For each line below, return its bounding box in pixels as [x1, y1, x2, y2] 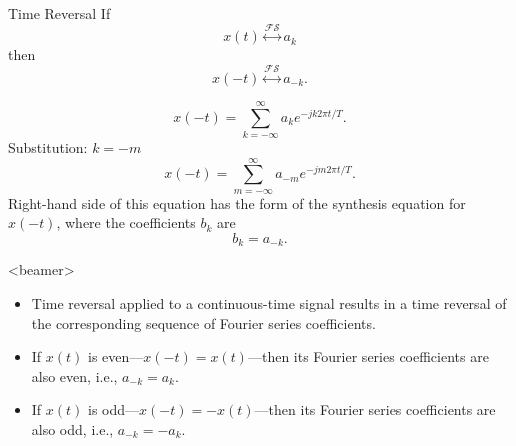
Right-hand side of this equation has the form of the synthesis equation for [8, 192, 466, 213]
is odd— [88, 399, 140, 420]
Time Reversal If [8, 3, 111, 23]
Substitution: [8, 136, 88, 157]
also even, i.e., [31, 365, 118, 386]
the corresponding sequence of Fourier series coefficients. [31, 312, 376, 333]
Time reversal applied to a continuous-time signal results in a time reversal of [31, 292, 507, 313]
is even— [88, 346, 144, 367]
